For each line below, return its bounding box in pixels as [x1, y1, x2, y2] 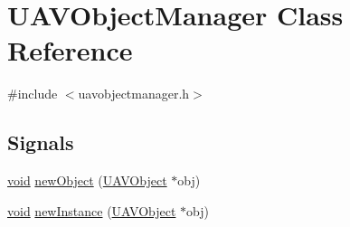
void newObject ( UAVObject [7, 171, 167, 190]
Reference [7, 32, 133, 69]
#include [7, 84, 58, 103]
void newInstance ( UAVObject [7, 201, 176, 220]
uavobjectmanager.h [78, 84, 190, 103]
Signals [7, 128, 74, 156]
